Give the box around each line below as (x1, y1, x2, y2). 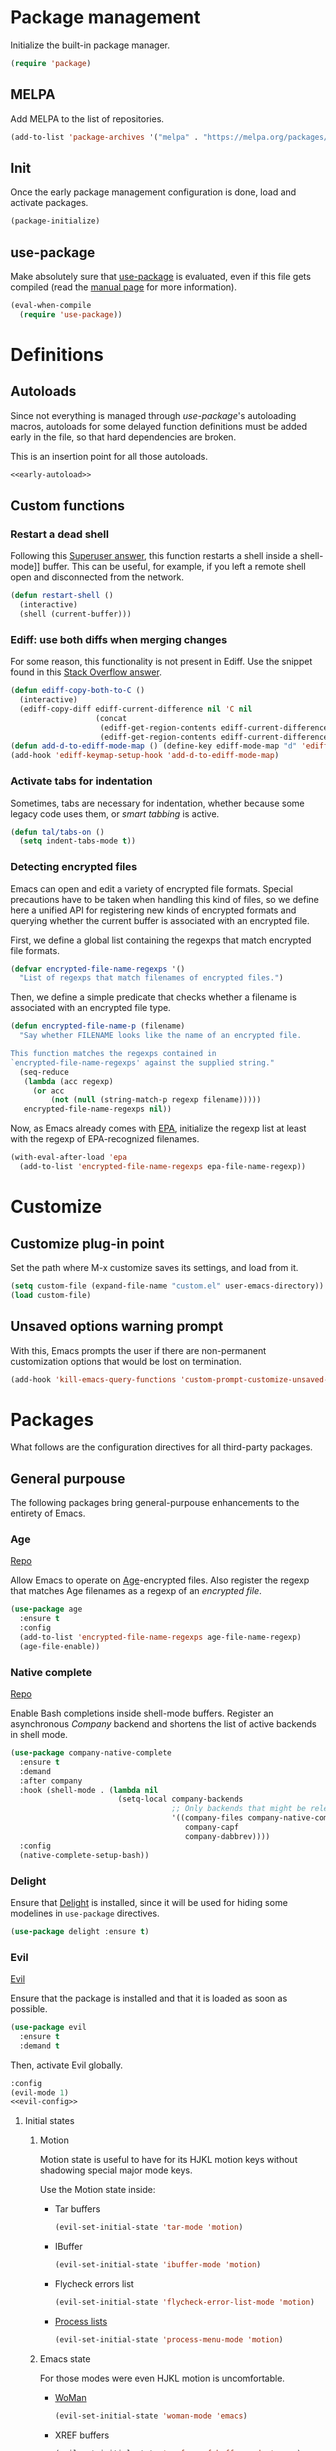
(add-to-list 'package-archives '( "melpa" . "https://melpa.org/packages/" (10, 132, 333, 142)
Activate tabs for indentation (10, 774, 153, 788)
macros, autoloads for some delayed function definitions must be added (10, 420, 308, 432)
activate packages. (10, 197, 89, 209)
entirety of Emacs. (10, 1507, 86, 1520)
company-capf (184, 1822, 240, 1833)
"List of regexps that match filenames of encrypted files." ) (19, 973, 284, 983)
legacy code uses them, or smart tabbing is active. (10, 807, 220, 820)
